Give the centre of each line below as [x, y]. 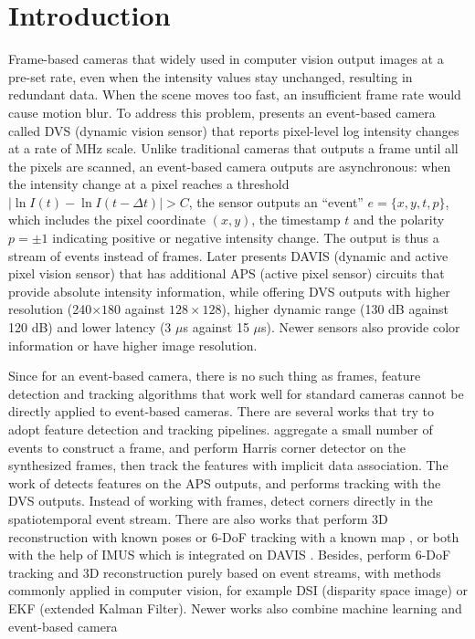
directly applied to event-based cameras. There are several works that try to [222, 411]
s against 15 [216, 327]
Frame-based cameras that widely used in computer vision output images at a [226, 59]
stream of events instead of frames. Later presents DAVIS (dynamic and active [228, 255]
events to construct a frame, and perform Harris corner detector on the [207, 447]
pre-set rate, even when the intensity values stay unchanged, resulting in [211, 76]
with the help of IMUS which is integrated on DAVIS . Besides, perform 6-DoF [230, 555]
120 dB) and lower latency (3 [90, 327]
